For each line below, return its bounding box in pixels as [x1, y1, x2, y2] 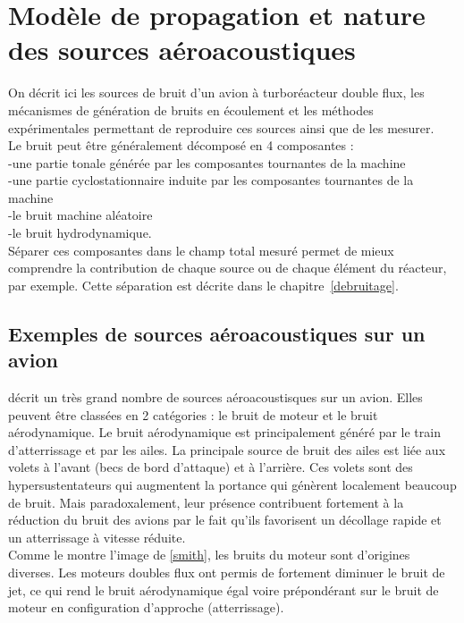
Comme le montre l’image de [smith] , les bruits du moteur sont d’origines [8, 545, 410, 564]
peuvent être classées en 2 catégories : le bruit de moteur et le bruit [8, 405, 378, 424]
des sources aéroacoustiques [8, 31, 356, 68]
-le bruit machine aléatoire [8, 206, 153, 224]
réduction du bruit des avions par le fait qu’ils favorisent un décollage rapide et [8, 510, 442, 529]
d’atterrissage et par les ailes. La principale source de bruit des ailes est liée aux [8, 440, 446, 459]
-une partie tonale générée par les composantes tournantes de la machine [8, 153, 406, 172]
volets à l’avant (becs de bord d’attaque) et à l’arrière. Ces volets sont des [8, 458, 413, 476]
